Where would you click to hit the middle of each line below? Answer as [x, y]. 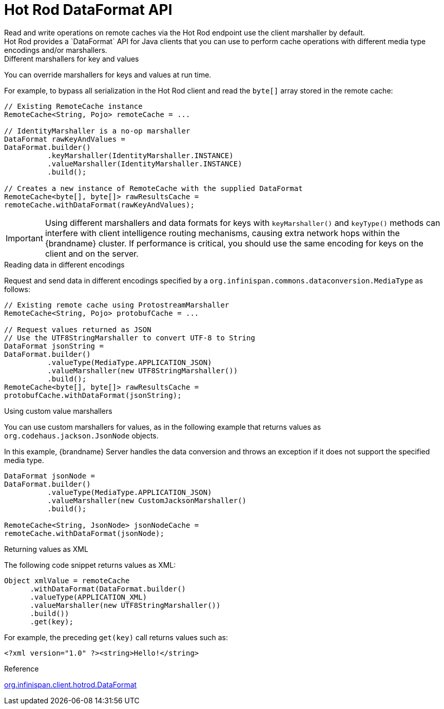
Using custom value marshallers [58, 411]
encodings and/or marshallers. [56, 50]
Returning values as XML [46, 549]
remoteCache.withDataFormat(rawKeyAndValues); [99, 205]
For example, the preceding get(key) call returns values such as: [116, 637]
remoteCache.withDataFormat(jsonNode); [84, 533]
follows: [17, 289]
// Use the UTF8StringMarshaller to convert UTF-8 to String [130, 338]
